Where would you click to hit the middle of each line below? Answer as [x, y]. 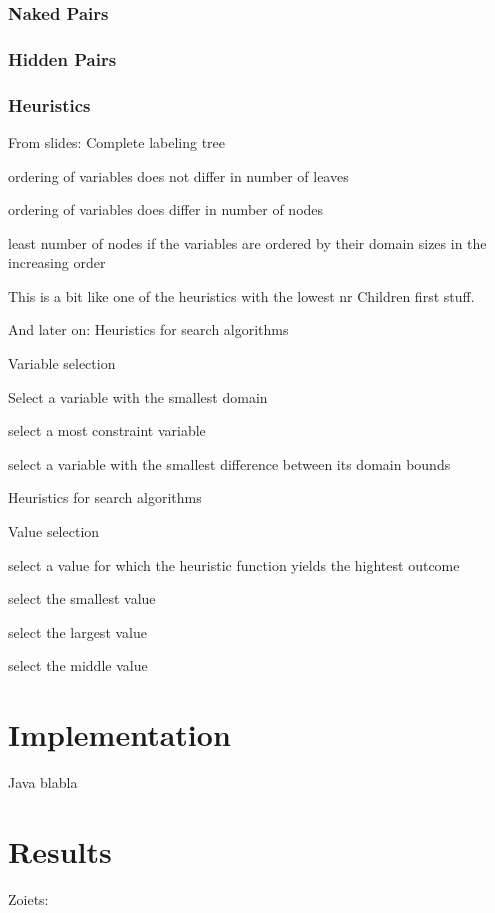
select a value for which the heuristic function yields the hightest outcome [234, 564]
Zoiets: [28, 898]
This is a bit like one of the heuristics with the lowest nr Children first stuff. [241, 295]
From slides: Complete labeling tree [117, 141]
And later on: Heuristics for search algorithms [148, 329]
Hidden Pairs [62, 58]
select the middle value [78, 665]
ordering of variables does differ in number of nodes [166, 209]
